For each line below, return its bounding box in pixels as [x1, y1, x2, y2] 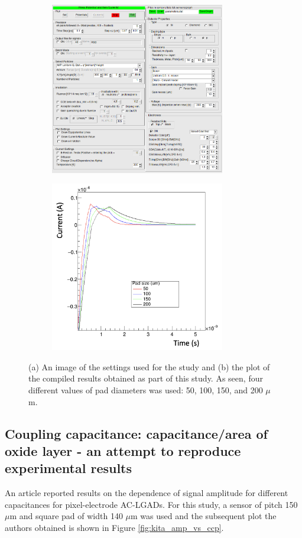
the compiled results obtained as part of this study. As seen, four [28, 372, 263, 384]
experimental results [5, 459, 132, 477]
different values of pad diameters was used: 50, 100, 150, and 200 [28, 383, 263, 396]
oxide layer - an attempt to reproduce [5, 441, 241, 459]
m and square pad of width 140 [9, 510, 123, 522]
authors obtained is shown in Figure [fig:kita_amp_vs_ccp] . [5, 521, 224, 533]
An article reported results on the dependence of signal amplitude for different [5, 487, 288, 499]
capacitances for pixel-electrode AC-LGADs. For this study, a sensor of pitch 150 [5, 498, 298, 510]
